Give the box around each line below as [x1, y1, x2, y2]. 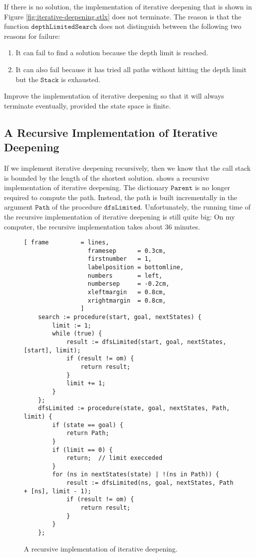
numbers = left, [87, 272, 163, 279]
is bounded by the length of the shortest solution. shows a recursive [4, 172, 209, 183]
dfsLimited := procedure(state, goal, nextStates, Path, [38, 405, 230, 412]
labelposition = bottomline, [87, 264, 184, 271]
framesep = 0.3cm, [87, 247, 166, 254]
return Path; [66, 430, 109, 437]
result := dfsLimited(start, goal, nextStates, [66, 338, 227, 345]
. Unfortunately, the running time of [140, 202, 251, 212]
